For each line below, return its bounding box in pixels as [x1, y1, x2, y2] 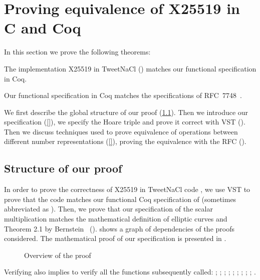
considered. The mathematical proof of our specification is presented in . [4, 233, 226, 243]
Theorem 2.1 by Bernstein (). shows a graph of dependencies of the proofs [4, 223, 234, 233]
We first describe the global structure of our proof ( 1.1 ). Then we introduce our [4, 106, 248, 117]
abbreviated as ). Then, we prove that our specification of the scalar [4, 203, 213, 214]
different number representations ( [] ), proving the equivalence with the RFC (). [4, 136, 246, 146]
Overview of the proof [24, 249, 91, 260]
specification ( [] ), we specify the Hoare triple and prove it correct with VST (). [4, 116, 245, 127]
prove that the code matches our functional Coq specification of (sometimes [4, 193, 236, 204]
